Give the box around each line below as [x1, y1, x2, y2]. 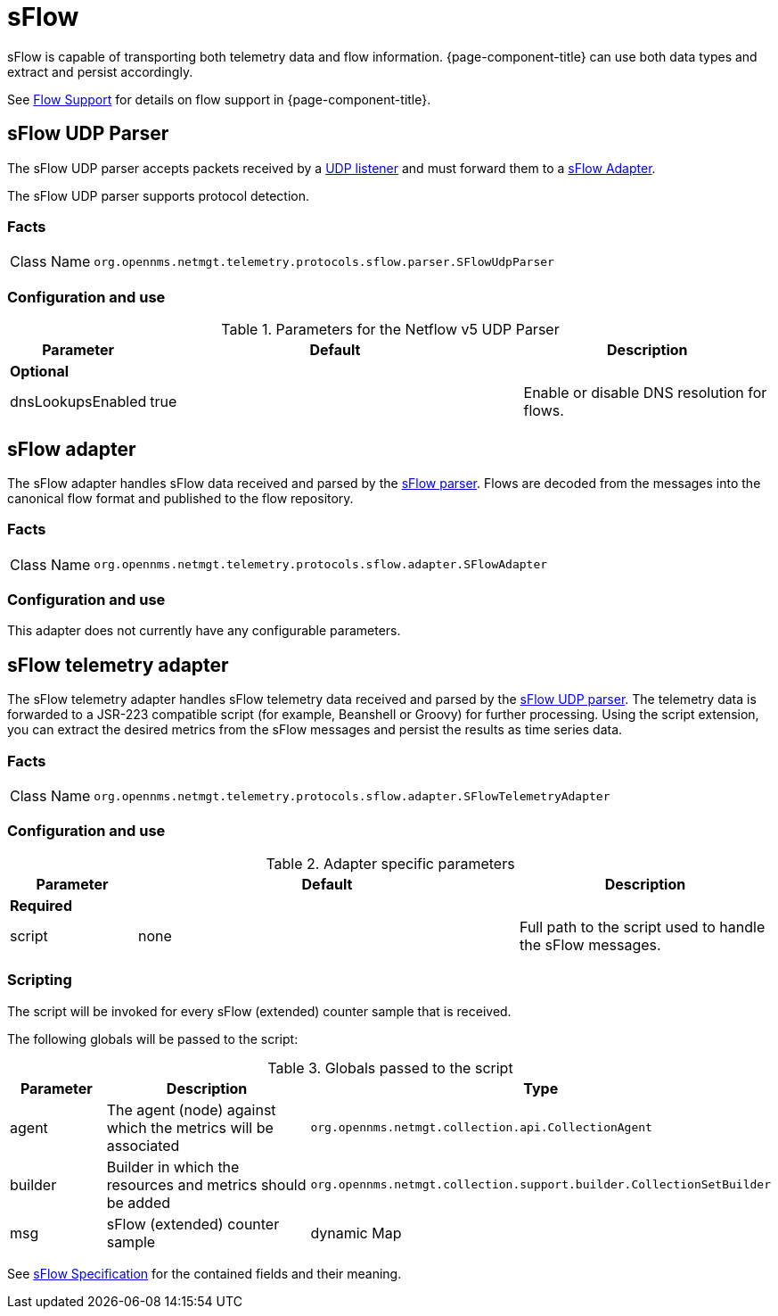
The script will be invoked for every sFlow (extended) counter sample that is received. [7, 1003, 512, 1019]
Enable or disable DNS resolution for [523, 384, 767, 402]
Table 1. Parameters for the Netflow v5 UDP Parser [221, 320, 560, 339]
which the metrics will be [106, 1118, 274, 1137]
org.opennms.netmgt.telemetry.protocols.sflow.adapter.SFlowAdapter [94, 558, 548, 572]
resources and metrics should [106, 1175, 307, 1194]
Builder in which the [106, 1157, 240, 1176]
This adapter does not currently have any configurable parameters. [7, 623, 401, 639]
